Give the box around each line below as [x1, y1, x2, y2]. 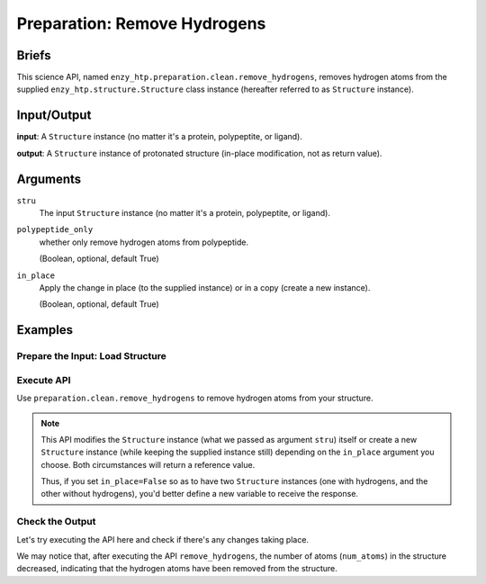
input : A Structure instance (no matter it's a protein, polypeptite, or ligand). [16, 131, 303, 142]
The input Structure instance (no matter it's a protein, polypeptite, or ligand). [39, 208, 330, 219]
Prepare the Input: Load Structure [16, 350, 166, 363]
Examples [16, 322, 74, 337]
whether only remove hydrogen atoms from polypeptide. [39, 237, 249, 247]
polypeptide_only [16, 225, 94, 235]
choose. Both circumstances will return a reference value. [40, 459, 256, 470]
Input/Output [16, 108, 92, 123]
